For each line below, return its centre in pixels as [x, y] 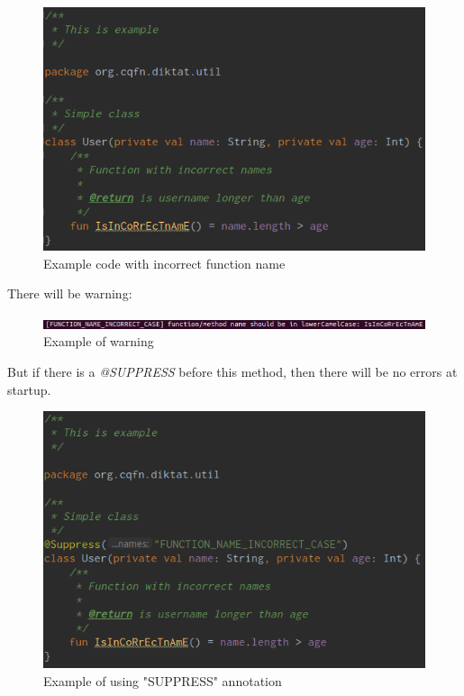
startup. [29, 389]
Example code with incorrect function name [164, 263]
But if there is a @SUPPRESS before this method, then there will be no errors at [232, 371]
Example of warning [99, 341]
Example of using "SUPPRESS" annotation [163, 680]
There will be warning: [70, 293]
